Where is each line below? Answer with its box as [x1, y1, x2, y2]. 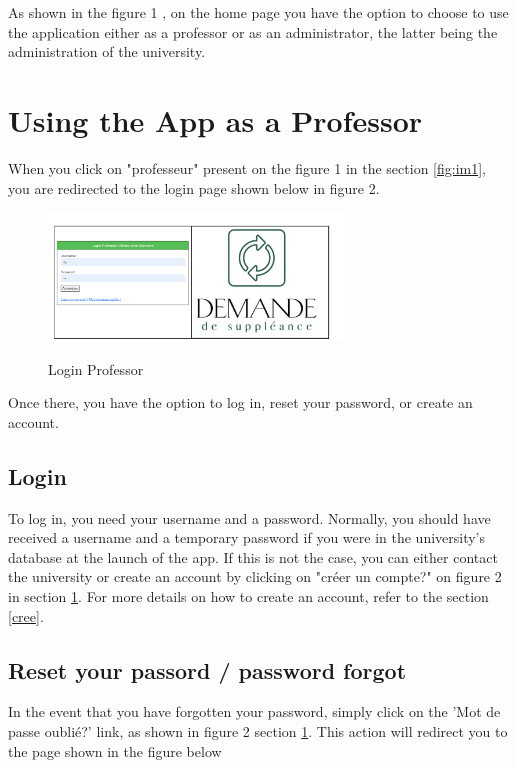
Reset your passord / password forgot [8, 654, 407, 685]
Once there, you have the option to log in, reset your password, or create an [8, 392, 473, 413]
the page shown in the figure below [8, 740, 222, 761]
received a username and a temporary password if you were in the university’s [8, 527, 486, 548]
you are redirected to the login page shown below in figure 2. [8, 177, 380, 198]
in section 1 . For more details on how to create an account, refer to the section [8, 586, 489, 607]
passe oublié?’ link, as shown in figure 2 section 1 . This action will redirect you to [8, 721, 508, 741]
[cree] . [8, 605, 44, 626]
